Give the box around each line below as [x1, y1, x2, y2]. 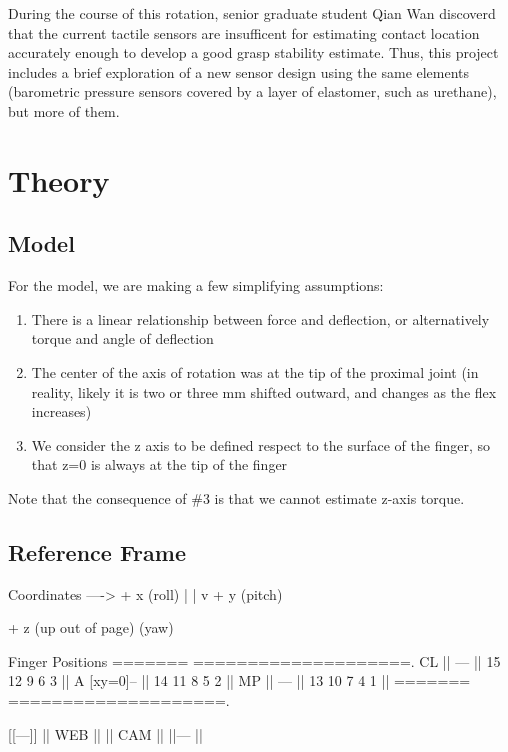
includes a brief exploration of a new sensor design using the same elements [8, 61, 470, 82]
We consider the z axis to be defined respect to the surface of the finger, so [31, 434, 491, 455]
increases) [31, 401, 92, 422]
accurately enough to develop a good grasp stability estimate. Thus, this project [8, 42, 499, 63]
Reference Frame [8, 536, 186, 567]
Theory [8, 159, 110, 200]
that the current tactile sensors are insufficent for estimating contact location [8, 22, 480, 43]
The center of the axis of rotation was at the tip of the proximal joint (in [31, 361, 479, 382]
